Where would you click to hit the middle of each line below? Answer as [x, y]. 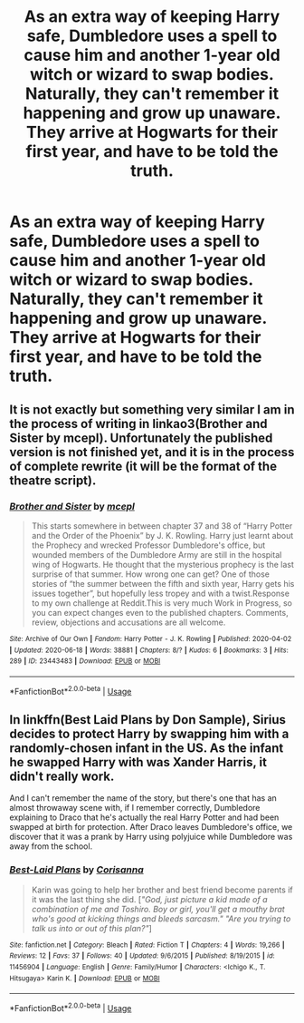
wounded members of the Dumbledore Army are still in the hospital [157, 554]
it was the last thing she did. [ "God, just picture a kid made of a [150, 899]
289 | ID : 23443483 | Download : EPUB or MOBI [85, 661]
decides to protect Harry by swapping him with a [149, 733]
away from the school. [51, 846]
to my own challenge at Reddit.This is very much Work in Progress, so [161, 603]
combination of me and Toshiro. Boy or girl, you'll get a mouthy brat [158, 909]
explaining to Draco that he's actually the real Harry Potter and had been [144, 817]
